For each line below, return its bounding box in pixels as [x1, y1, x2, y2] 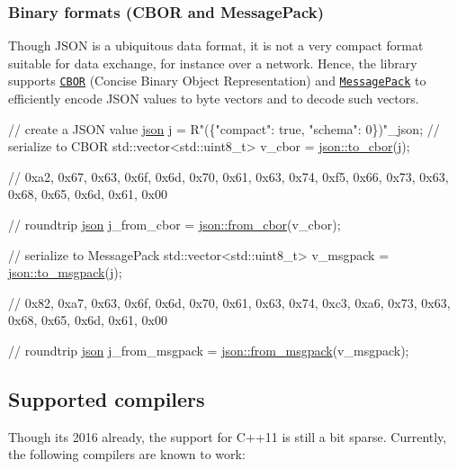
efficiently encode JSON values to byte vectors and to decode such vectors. [8, 89, 419, 108]
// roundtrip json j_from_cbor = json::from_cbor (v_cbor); [8, 215, 341, 234]
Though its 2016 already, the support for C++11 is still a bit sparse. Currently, [8, 427, 447, 446]
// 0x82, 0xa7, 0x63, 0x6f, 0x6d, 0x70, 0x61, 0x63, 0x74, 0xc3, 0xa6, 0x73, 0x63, [8, 293, 451, 311]
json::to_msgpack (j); [8, 263, 122, 282]
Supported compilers [8, 384, 205, 412]
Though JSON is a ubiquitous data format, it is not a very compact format [8, 36, 424, 55]
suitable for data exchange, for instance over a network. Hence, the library [8, 53, 417, 72]
